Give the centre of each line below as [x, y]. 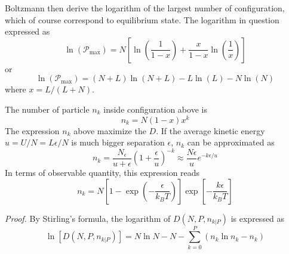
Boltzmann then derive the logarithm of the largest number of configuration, [145, 8]
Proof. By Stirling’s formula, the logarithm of [88, 218]
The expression [32, 130]
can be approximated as [231, 142]
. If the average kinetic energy [210, 130]
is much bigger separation [118, 142]
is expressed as [258, 218]
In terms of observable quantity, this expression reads [102, 172]
